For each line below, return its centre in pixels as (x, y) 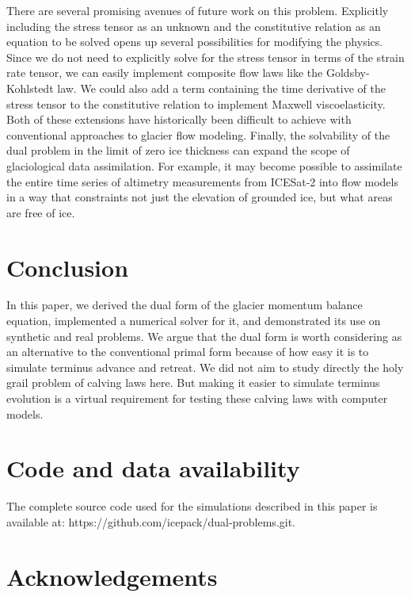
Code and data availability (153, 468)
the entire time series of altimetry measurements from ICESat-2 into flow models (202, 181)
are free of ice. (41, 212)
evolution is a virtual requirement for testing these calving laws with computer (197, 398)
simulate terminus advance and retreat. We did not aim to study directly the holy (205, 367)
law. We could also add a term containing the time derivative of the (221, 88)
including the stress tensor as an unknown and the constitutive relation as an (194, 26)
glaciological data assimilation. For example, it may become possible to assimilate (204, 165)
